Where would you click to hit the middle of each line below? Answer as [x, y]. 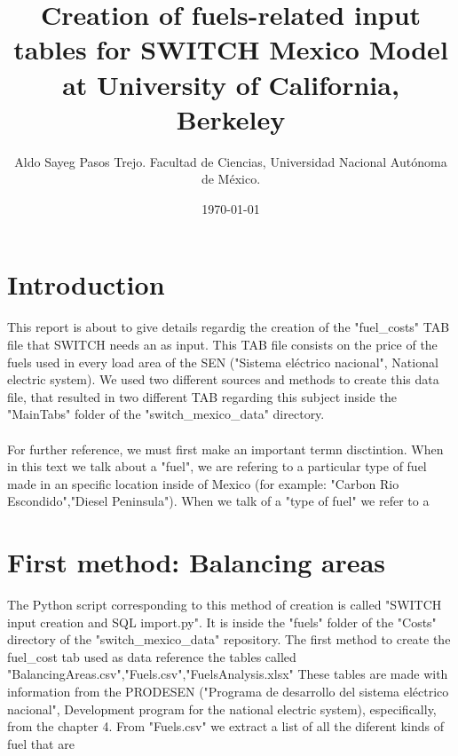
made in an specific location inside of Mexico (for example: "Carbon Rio [203, 483]
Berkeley [231, 118]
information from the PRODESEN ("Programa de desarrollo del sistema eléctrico [228, 692]
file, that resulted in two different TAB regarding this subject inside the [202, 396]
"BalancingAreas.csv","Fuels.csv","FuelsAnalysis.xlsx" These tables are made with [228, 674]
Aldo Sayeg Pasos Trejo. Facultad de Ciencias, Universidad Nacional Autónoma [231, 161]
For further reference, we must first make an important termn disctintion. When [225, 449]
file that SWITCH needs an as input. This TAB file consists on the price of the [222, 344]
